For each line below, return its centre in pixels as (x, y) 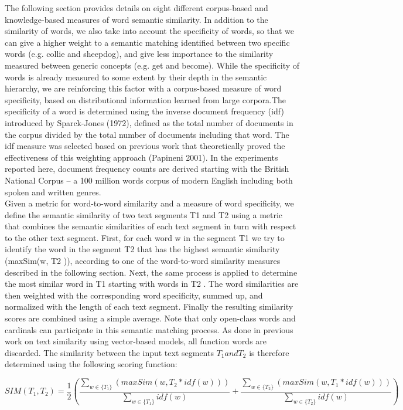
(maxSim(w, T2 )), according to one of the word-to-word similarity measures (143, 261)
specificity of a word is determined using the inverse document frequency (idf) (144, 111)
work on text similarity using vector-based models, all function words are (136, 341)
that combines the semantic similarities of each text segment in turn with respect (151, 226)
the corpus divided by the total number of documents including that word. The (147, 134)
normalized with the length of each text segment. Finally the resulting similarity (149, 306)
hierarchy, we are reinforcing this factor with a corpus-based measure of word (143, 88)
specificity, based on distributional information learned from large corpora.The (146, 99)
